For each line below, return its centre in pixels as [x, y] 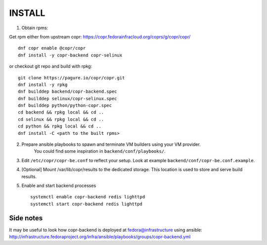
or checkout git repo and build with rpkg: [51, 66]
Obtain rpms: [35, 28]
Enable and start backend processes [59, 185]
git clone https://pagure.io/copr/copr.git [71, 78]
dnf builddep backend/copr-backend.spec [67, 92]
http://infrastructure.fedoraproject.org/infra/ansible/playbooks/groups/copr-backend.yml [100, 237]
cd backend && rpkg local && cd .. [61, 112]
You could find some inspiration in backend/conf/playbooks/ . [100, 151]
